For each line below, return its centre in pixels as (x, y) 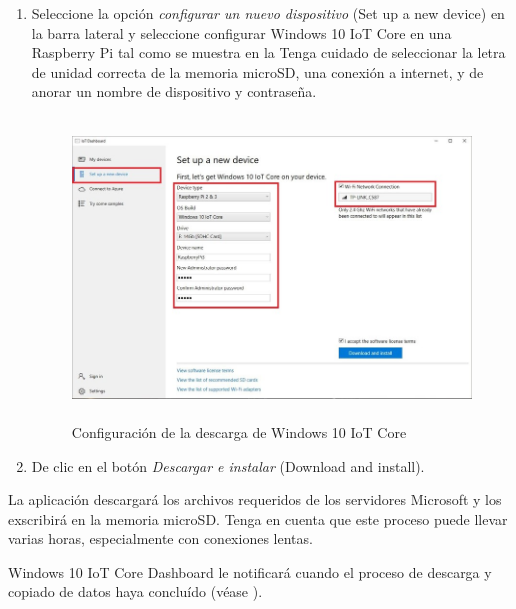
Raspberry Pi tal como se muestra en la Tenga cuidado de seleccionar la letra (268, 52)
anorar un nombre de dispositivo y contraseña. (174, 91)
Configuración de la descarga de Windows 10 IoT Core (239, 431)
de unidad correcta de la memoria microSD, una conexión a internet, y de (257, 71)
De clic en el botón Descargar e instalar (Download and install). (228, 465)
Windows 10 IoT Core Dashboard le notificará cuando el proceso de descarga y (250, 571)
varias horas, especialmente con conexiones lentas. (160, 538)
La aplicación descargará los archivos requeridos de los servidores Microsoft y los (255, 499)
